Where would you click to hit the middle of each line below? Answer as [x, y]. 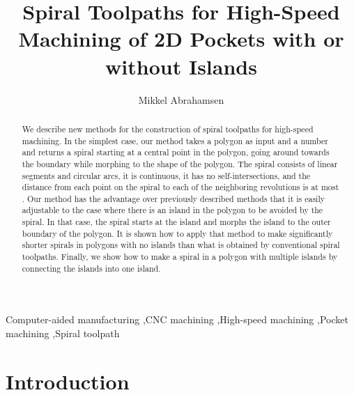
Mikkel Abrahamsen [181, 99]
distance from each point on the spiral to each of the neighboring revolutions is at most [180, 187]
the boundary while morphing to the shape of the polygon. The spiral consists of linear [180, 163]
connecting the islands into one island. [91, 268]
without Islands [181, 66]
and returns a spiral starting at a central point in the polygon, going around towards [176, 152]
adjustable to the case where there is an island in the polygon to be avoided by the [172, 210]
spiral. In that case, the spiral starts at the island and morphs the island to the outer [176, 222]
